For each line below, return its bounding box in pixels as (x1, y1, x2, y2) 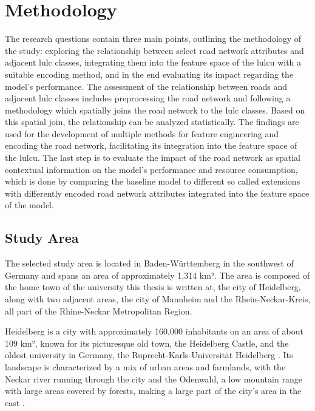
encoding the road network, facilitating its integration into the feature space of (5, 139, 297, 152)
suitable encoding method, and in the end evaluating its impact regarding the (5, 67, 294, 80)
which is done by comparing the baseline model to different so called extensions (5, 175, 300, 188)
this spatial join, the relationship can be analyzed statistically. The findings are (5, 115, 299, 128)
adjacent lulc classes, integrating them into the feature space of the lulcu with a (5, 56, 302, 69)
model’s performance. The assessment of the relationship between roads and (5, 80, 287, 92)
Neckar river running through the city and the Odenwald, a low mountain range (5, 372, 302, 385)
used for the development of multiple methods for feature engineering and (5, 127, 279, 140)
